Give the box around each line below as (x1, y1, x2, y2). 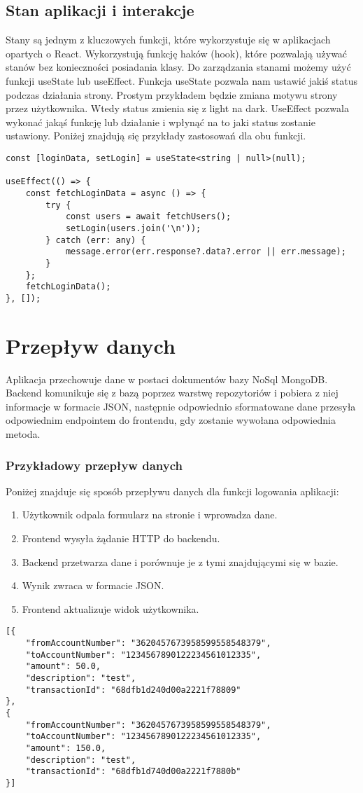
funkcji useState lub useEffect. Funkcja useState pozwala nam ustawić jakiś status (6, 73, 357, 88)
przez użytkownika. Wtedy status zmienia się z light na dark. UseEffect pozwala (6, 101, 349, 116)
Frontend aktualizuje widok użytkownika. (22, 601, 199, 616)
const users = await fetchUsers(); (65, 212, 232, 222)
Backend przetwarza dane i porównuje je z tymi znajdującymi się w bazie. (22, 554, 339, 569)
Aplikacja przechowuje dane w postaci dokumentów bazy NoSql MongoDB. (6, 371, 328, 386)
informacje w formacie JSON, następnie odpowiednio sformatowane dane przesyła (6, 399, 356, 413)
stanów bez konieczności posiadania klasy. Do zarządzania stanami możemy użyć (6, 60, 351, 74)
